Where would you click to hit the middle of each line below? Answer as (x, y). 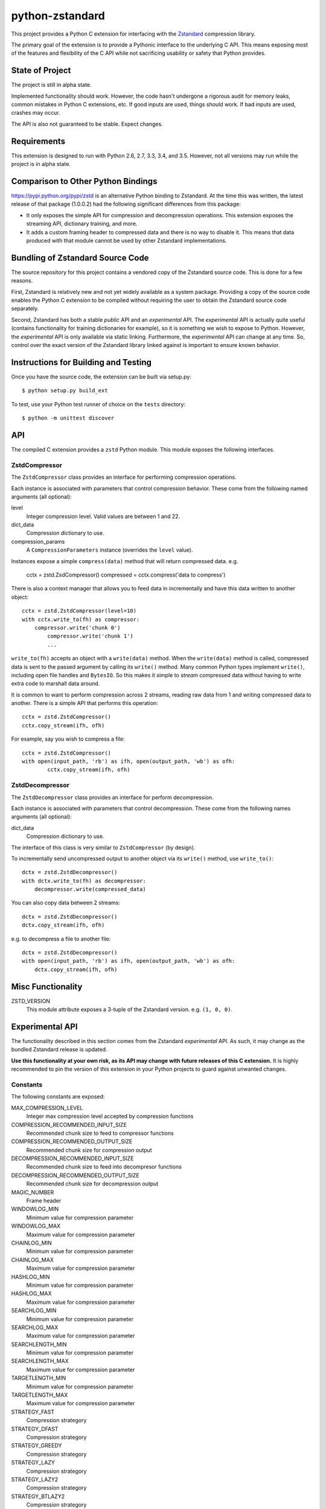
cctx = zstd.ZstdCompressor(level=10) (79, 611)
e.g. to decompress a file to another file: (61, 939)
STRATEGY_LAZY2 (35, 1479)
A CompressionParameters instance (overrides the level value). (110, 550)
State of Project (41, 70)
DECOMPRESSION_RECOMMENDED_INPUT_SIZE (72, 1158)
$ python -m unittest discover (68, 418)
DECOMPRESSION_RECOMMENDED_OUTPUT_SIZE (75, 1175)
